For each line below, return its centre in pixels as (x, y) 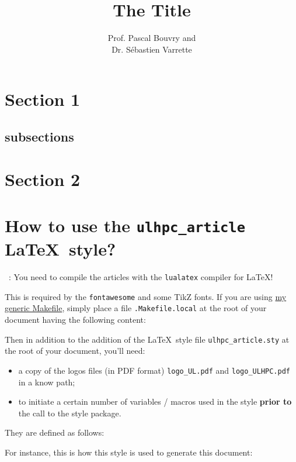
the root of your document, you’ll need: (75, 351)
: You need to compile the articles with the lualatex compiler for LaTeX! (141, 277)
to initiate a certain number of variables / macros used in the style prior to (155, 401)
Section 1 (43, 99)
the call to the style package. (70, 413)
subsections (39, 136)
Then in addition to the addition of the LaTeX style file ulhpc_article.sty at (147, 339)
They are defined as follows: (55, 432)
